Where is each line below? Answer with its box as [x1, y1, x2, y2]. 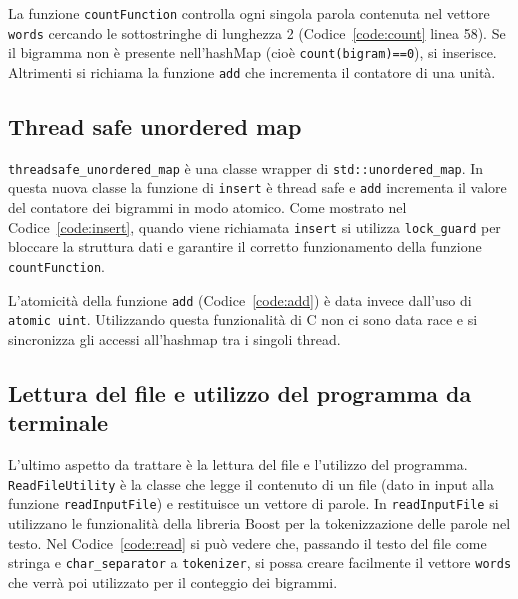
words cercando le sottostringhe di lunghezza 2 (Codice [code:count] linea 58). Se [8, 22, 506, 43]
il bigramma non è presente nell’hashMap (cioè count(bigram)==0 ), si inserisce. [8, 42, 497, 63]
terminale [8, 407, 109, 438]
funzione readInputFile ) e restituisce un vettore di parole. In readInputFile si [8, 493, 499, 514]
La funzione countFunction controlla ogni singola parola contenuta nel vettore [8, 3, 490, 23]
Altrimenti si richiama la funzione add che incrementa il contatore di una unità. [8, 61, 496, 82]
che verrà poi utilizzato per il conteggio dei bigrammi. [8, 571, 338, 592]
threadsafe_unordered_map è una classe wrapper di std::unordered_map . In [8, 157, 484, 178]
